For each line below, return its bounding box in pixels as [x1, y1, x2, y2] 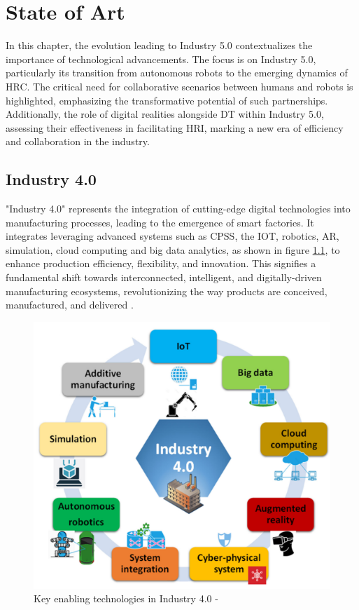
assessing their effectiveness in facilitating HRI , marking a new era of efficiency [6, 120, 344, 135]
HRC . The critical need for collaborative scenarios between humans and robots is [6, 79, 353, 93]
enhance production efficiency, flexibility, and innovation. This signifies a [6, 256, 316, 271]
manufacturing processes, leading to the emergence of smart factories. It [6, 215, 314, 229]
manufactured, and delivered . [6, 297, 134, 312]
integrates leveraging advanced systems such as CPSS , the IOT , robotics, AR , [6, 229, 339, 243]
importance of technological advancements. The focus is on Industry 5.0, [6, 51, 316, 66]
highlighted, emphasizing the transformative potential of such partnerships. [6, 93, 328, 107]
